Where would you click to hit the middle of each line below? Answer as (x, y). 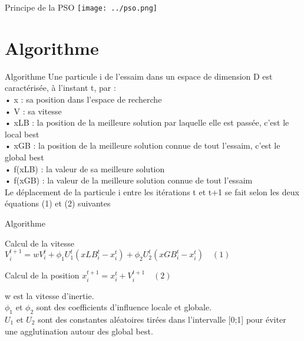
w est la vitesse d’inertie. (49, 295)
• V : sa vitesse (33, 111)
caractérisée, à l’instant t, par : (60, 88)
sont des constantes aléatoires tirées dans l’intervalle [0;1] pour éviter (162, 319)
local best (22, 134)
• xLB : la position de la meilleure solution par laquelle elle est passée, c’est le (147, 122)
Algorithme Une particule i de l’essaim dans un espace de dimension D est (139, 76)
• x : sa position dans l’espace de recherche (83, 99)
